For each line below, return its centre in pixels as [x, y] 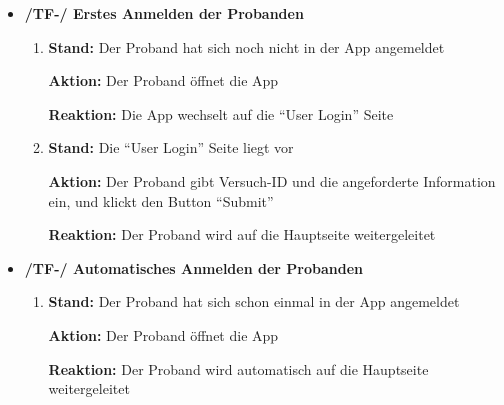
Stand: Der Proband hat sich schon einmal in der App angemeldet [254, 301]
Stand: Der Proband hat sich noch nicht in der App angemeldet [246, 46]
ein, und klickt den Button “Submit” [161, 200]
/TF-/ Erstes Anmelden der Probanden [164, 13]
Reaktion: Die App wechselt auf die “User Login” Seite [221, 113]
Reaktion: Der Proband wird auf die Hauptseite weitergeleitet [242, 234]
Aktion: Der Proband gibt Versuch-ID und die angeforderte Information [272, 180]
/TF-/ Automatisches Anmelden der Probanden [193, 267]
